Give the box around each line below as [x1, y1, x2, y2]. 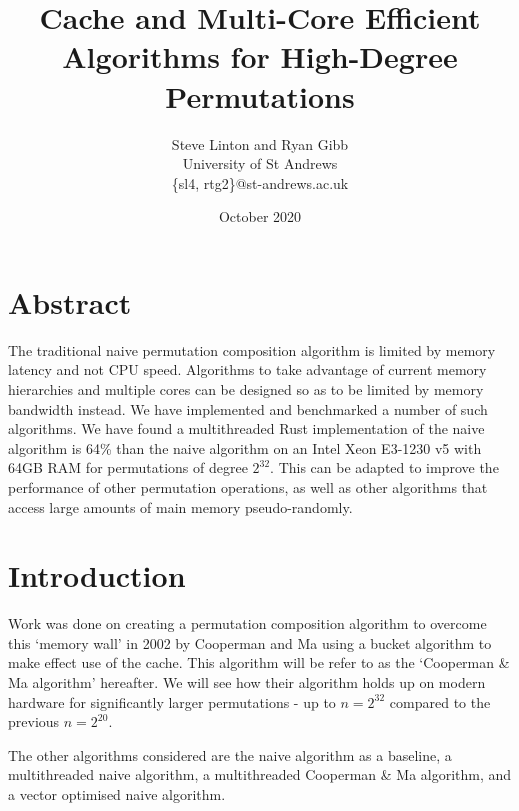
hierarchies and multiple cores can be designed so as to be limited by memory [8, 379, 484, 399]
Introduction [8, 555, 186, 596]
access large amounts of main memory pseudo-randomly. [8, 496, 353, 517]
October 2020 [218, 206, 302, 227]
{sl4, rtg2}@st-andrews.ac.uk [171, 172, 349, 193]
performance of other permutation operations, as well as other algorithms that [8, 476, 488, 497]
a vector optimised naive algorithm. [8, 784, 226, 805]
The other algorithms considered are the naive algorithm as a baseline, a [8, 744, 452, 765]
